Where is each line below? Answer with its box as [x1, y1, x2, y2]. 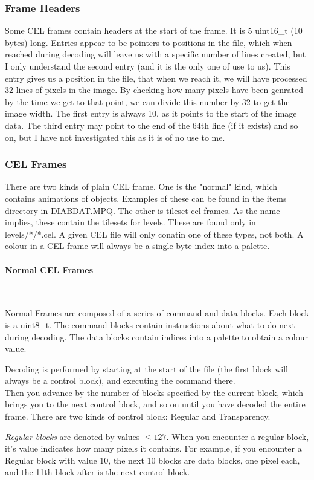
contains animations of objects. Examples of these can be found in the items [5, 192, 287, 204]
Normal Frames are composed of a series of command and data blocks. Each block [5, 306, 309, 319]
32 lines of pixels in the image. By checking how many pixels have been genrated [5, 83, 303, 96]
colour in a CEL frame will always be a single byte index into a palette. [5, 239, 270, 252]
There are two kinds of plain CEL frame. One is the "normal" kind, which [5, 180, 278, 193]
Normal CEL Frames [5, 263, 94, 276]
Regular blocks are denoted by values [5, 430, 140, 443]
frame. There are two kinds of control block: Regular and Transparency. [5, 410, 271, 423]
